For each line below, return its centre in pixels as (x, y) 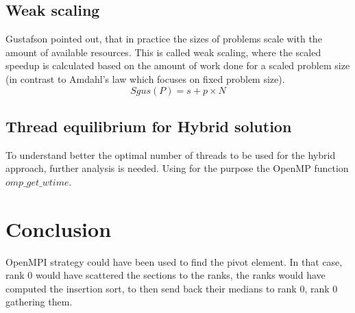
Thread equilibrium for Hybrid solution (149, 126)
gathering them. (39, 302)
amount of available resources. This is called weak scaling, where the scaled (163, 52)
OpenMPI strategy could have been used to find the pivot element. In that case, (174, 261)
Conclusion (59, 228)
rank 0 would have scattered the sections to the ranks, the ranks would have (166, 275)
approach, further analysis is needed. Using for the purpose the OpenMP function (177, 168)
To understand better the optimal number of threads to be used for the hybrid (171, 154)
